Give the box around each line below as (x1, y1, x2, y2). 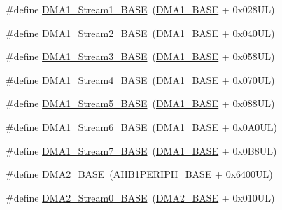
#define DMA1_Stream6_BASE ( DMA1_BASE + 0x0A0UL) (6, 119, 277, 134)
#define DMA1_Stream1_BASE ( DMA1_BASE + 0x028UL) (6, 2, 275, 16)
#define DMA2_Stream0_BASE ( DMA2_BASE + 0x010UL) (6, 190, 275, 204)
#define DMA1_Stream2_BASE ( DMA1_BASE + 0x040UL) (6, 25, 275, 40)
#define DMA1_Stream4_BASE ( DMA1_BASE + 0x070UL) (6, 72, 275, 87)
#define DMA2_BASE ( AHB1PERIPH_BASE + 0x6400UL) (6, 167, 273, 181)
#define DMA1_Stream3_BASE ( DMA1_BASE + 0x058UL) (6, 49, 275, 64)
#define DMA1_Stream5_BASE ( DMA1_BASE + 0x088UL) (6, 96, 275, 111)
